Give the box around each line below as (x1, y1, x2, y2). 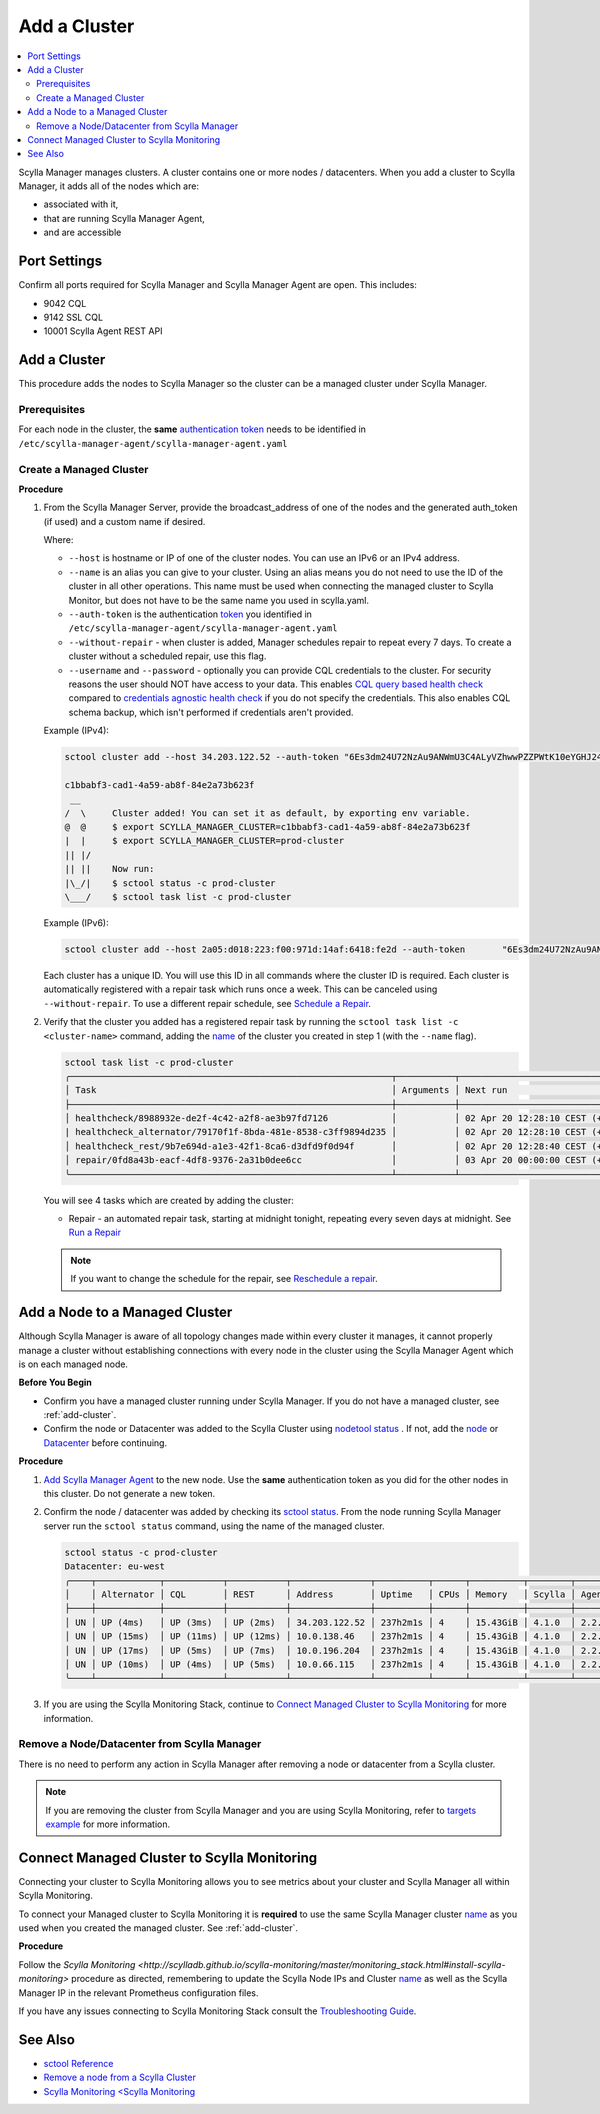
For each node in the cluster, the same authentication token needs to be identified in (18, 423, 367, 435)
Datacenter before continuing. (43, 1436, 168, 1449)
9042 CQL (43, 297, 87, 309)
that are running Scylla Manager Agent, (43, 212, 205, 224)
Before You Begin (18, 1376, 92, 1389)
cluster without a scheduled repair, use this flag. (68, 650, 267, 662)
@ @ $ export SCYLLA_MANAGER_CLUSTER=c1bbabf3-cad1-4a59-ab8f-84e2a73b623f (64, 821, 471, 833)
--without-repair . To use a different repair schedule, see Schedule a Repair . (43, 997, 372, 1009)
